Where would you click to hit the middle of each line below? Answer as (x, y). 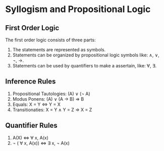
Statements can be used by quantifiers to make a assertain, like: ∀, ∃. (85, 66)
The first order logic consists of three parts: (50, 40)
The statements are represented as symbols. (59, 50)
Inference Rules (31, 82)
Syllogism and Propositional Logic (78, 9)
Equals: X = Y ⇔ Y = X (36, 104)
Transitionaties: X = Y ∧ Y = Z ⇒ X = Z (52, 110)
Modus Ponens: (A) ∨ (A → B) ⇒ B (48, 99)
